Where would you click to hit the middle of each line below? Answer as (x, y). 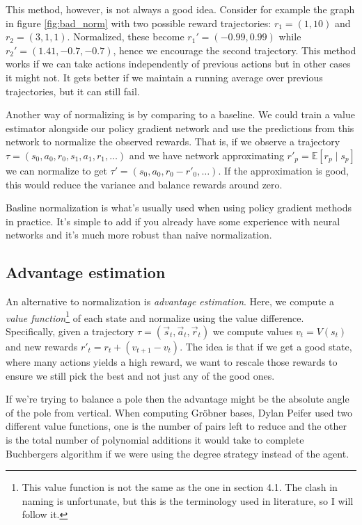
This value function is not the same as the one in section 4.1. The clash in (180, 487)
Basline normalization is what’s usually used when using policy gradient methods (179, 208)
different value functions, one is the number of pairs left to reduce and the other (176, 426)
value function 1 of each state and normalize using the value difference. (155, 316)
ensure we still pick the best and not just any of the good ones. (140, 375)
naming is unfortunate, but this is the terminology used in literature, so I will (188, 500)
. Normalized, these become (126, 37)
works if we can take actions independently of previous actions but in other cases (178, 64)
